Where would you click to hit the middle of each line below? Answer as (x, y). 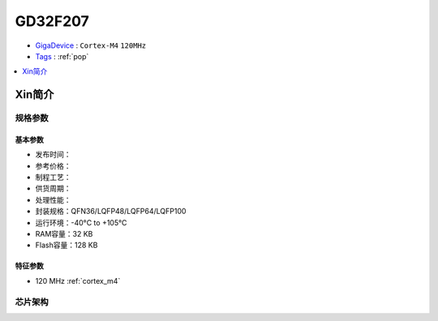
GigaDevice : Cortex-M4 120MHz (90, 45)
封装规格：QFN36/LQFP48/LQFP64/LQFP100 (111, 212)
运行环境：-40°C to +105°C (81, 222)
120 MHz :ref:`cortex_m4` (78, 280)
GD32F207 (52, 21)
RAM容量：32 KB (64, 234)
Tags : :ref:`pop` (62, 56)
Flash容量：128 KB (67, 245)
